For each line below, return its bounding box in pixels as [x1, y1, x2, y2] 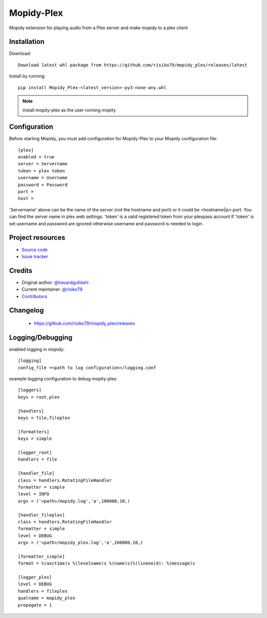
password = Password [18, 182, 68, 188]
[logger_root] [18, 450, 52, 455]
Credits [9, 266, 33, 275]
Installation [9, 38, 44, 46]
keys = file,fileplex [18, 415, 70, 421]
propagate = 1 [18, 602, 52, 608]
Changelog [9, 306, 44, 314]
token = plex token [18, 168, 65, 173]
